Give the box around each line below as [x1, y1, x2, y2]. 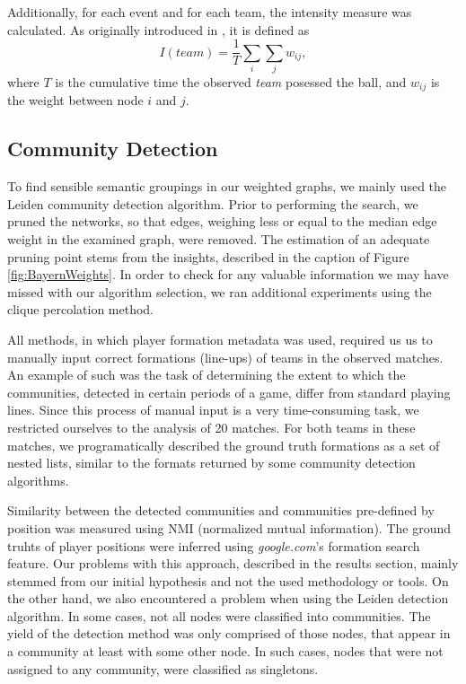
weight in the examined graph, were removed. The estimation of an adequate [7, 230, 430, 249]
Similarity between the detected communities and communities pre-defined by [7, 501, 435, 520]
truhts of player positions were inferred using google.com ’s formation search [7, 536, 420, 555]
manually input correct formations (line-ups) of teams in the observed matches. [7, 347, 444, 366]
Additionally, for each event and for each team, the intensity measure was [7, 3, 412, 21]
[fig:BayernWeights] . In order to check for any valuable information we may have [7, 265, 449, 284]
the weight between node [7, 91, 144, 110]
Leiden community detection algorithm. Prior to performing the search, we [7, 194, 418, 213]
